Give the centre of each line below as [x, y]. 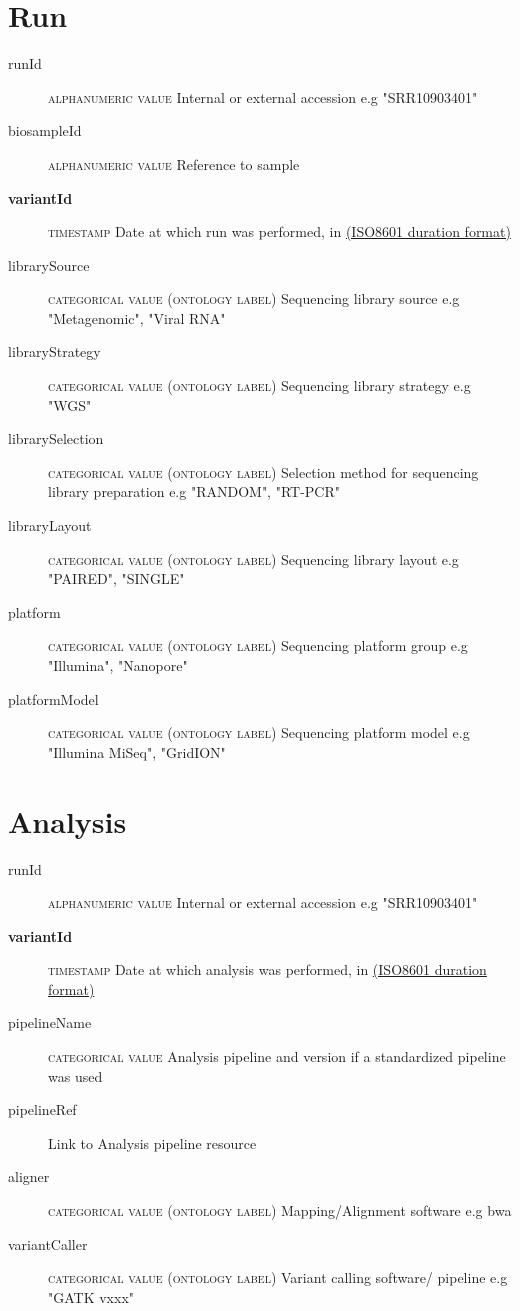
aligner [29, 1176]
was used [75, 1075]
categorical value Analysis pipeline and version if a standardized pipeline [277, 1056]
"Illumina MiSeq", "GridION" [137, 751]
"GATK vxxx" [91, 1296]
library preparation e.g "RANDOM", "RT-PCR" [194, 491]
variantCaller [48, 1243]
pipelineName [50, 1022]
